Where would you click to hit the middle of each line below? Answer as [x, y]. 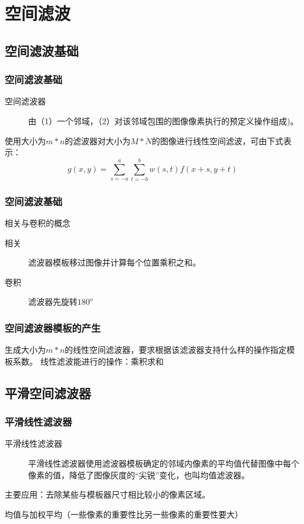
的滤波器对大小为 [98, 140]
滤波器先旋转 [53, 302]
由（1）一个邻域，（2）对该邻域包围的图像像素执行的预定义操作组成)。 [163, 120]
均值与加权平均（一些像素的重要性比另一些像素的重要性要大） [124, 514]
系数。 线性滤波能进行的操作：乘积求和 [88, 361]
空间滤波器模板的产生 [53, 327]
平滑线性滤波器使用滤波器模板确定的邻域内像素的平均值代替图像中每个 [164, 463]
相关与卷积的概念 [38, 223]
